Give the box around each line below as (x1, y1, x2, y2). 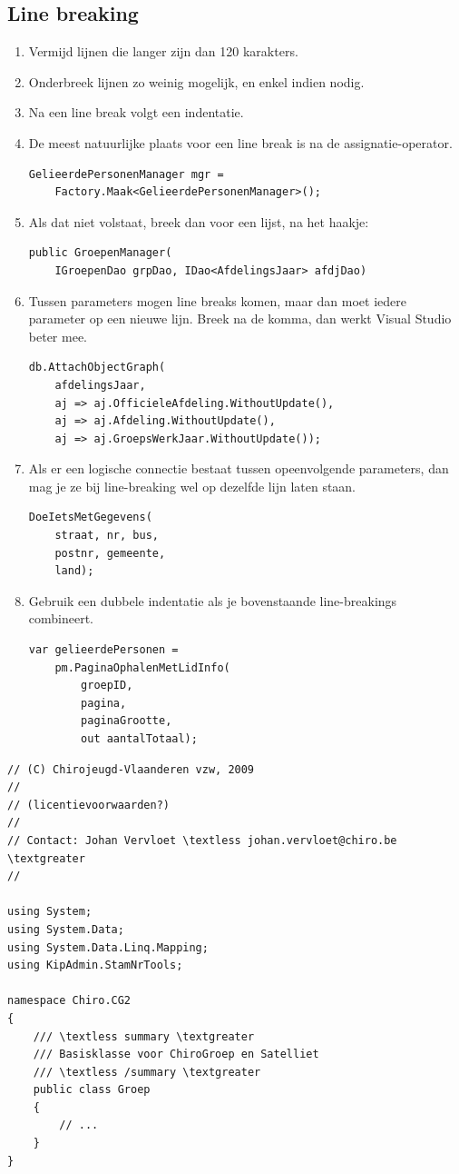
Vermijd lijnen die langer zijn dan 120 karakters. (28, 42, 298, 61)
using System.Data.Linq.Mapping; (7, 940, 209, 954)
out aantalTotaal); (81, 732, 198, 746)
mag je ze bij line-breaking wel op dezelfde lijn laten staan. (28, 476, 356, 495)
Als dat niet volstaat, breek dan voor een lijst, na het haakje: (28, 212, 369, 231)
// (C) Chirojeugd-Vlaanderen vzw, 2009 (7, 762, 255, 776)
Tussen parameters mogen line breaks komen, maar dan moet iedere (28, 291, 406, 310)
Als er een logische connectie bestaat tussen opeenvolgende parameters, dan (28, 459, 449, 478)
